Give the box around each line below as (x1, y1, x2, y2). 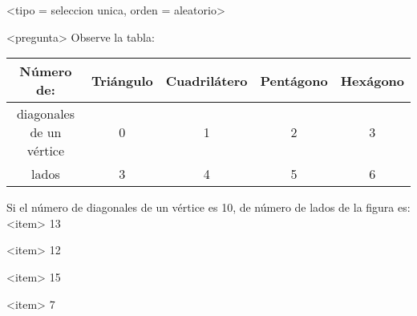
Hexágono (340, 71, 404, 90)
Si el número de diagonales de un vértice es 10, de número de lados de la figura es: (6, 199, 411, 216)
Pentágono (260, 71, 328, 90)
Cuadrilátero (165, 71, 248, 90)
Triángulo (91, 71, 153, 90)
